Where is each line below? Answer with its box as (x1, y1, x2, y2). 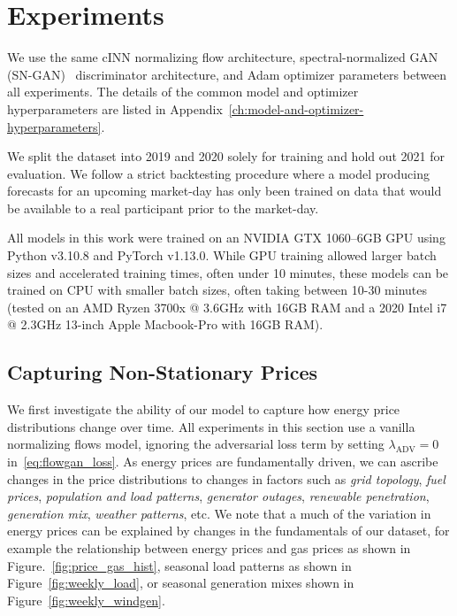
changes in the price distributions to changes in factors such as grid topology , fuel (7, 469, 446, 488)
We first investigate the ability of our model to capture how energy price (7, 400, 400, 419)
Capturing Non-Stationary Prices (7, 358, 318, 386)
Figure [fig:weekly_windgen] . (7, 590, 165, 609)
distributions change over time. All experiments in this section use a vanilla (7, 417, 415, 435)
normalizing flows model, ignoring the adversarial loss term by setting (7, 435, 385, 453)
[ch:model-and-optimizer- (228, 99, 364, 118)
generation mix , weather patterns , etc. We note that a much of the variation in (7, 504, 431, 522)
